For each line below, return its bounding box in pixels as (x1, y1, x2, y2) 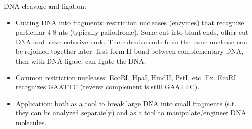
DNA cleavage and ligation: (4, 1, 86, 11)
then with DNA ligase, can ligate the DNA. (15, 55, 146, 65)
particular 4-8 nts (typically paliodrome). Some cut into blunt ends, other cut (15, 27, 249, 37)
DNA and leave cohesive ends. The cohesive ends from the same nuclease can (15, 36, 247, 46)
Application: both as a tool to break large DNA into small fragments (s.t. (15, 98, 236, 108)
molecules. (15, 117, 47, 127)
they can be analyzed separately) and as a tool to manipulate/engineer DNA (15, 107, 246, 118)
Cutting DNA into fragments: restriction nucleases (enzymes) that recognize (15, 17, 244, 27)
